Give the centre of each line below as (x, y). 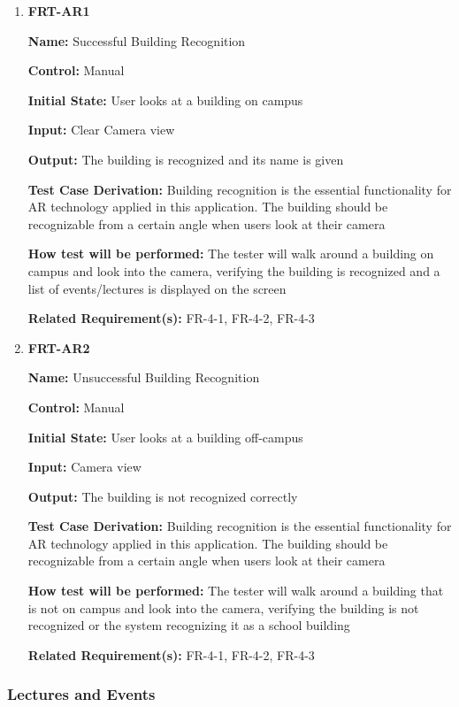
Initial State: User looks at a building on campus (165, 100)
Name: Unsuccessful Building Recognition (144, 377)
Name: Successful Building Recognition (137, 40)
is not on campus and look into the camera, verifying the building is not (223, 607)
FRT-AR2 (59, 347)
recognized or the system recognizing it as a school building (189, 625)
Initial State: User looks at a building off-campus (165, 437)
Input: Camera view (84, 467)
